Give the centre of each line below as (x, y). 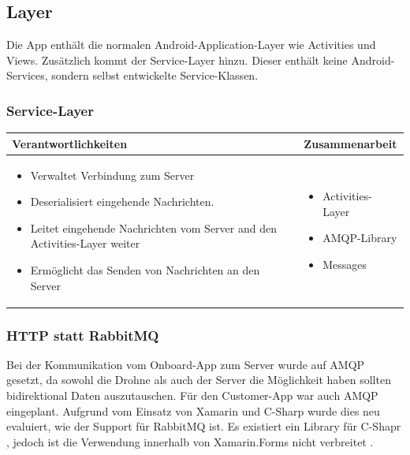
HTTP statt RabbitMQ (83, 335)
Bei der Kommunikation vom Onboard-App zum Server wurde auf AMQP (186, 364)
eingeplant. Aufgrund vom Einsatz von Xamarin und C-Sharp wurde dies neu (193, 410)
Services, (27, 75)
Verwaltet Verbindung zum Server (112, 175)
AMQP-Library (360, 238)
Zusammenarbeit (350, 143)
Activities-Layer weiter (85, 243)
